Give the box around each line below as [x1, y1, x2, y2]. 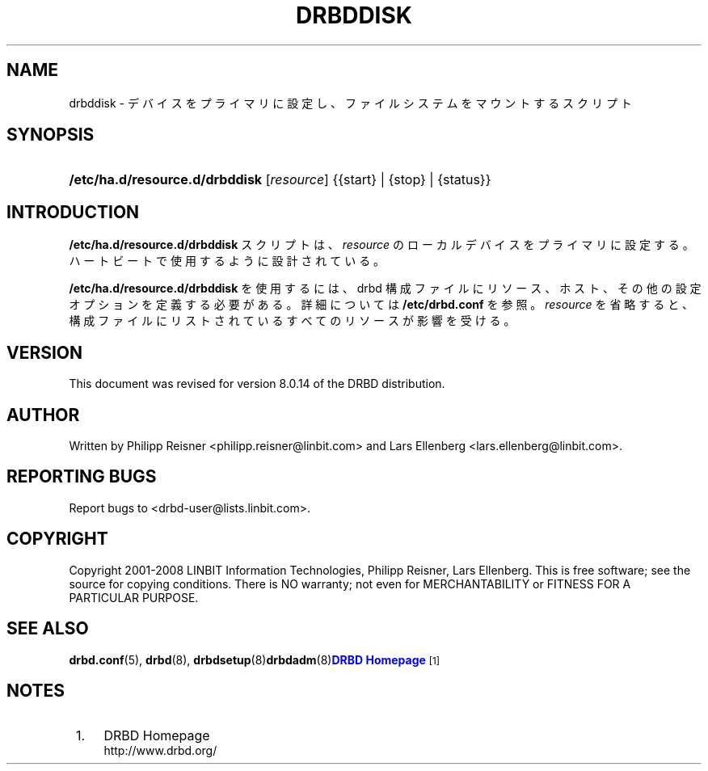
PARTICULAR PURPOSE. [69, 590, 199, 605]
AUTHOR [6, 404, 80, 425]
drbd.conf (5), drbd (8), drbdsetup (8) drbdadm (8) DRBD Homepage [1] [69, 652, 440, 667]
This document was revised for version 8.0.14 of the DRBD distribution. [69, 377, 445, 391]
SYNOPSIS [6, 124, 95, 145]
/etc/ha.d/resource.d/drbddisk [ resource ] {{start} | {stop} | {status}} [69, 171, 491, 188]
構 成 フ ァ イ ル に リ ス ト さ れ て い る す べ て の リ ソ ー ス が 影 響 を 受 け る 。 [69, 314, 516, 328]
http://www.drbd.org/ [103, 744, 217, 758]
